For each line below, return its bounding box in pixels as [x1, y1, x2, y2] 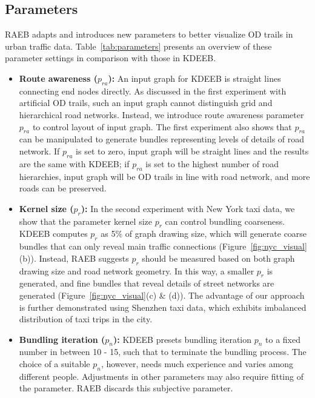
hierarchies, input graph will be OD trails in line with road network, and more [19, 170, 310, 182]
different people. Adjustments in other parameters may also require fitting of [19, 370, 303, 382]
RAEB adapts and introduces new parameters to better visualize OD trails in [5, 28, 293, 41]
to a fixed [265, 333, 300, 345]
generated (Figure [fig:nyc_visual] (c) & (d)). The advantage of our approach [19, 288, 305, 301]
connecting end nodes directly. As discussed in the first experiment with [19, 84, 287, 97]
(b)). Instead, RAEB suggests [19, 251, 129, 264]
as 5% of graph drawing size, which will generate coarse [101, 227, 307, 240]
